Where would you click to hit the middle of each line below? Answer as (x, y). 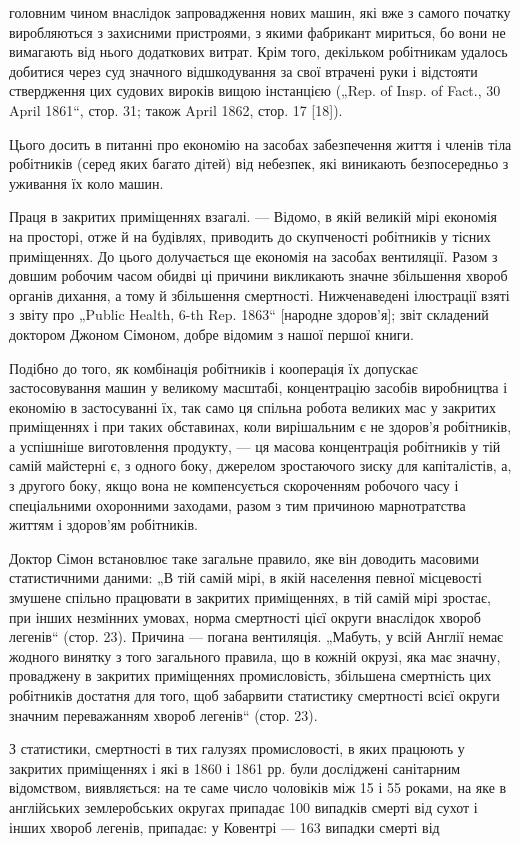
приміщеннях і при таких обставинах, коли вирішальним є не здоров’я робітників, (260, 426)
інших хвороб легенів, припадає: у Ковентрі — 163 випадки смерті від (224, 826)
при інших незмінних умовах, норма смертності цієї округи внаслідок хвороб (245, 616)
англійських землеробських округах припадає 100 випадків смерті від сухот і (243, 806)
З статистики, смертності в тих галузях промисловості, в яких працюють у (237, 748)
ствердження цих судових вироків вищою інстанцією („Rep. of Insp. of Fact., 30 (255, 90)
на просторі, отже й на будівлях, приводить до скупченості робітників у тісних (250, 235)
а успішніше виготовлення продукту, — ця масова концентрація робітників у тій (255, 445)
